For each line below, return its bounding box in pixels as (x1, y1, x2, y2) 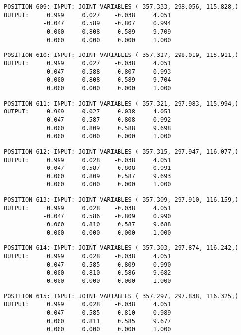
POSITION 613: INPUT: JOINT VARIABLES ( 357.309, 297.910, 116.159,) (4, 196, 239, 204)
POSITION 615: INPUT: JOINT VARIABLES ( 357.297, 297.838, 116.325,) (4, 292, 239, 300)
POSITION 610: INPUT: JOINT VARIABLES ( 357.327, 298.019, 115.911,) (4, 52, 239, 59)
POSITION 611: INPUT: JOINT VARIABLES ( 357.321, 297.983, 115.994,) (4, 100, 239, 107)
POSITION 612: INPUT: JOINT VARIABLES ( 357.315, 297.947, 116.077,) (4, 148, 239, 155)
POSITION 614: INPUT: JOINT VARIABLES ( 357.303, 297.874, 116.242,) (4, 244, 239, 252)
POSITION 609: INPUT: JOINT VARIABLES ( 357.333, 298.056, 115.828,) (4, 3, 239, 10)
